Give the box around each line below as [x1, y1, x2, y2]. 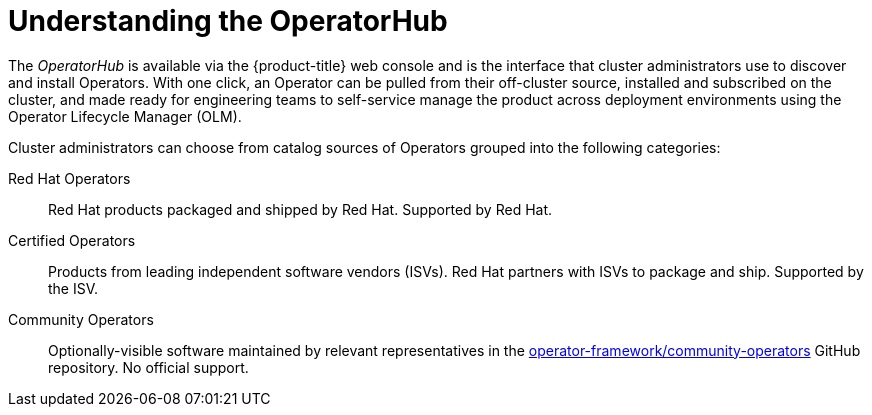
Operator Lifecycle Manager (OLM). [8, 107, 242, 125]
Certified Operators [8, 231, 136, 249]
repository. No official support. [48, 358, 249, 376]
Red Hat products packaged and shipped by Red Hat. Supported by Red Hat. [48, 200, 553, 218]
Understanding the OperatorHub [8, 4, 448, 38]
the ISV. [48, 279, 99, 297]
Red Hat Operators [8, 169, 131, 187]
